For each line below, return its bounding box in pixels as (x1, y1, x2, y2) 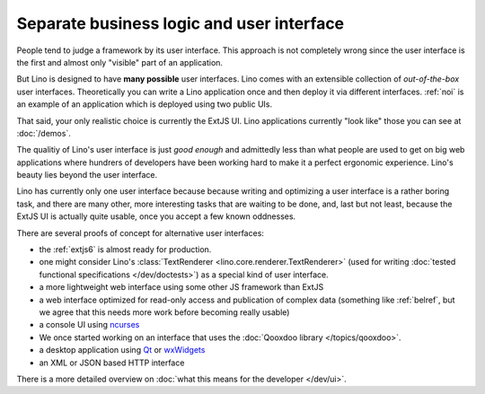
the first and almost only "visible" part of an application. (16, 57, 224, 67)
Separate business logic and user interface (16, 13, 345, 33)
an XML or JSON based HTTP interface (39, 357, 185, 368)
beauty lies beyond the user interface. (16, 170, 157, 180)
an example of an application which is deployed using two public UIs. (16, 99, 273, 109)
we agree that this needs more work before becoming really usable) (39, 306, 290, 318)
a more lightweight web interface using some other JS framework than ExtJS (39, 282, 324, 293)
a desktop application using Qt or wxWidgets (39, 345, 206, 355)
